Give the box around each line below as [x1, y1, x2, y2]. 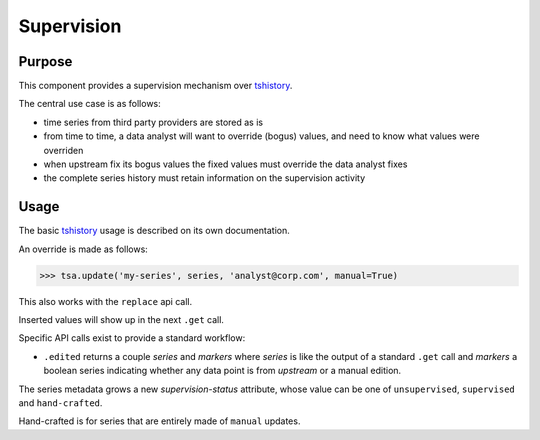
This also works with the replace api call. [18, 295, 193, 307]
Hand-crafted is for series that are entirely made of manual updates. [18, 415, 301, 427]
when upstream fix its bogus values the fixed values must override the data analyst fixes [43, 158, 408, 170]
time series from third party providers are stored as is [43, 116, 264, 128]
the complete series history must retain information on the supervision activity [43, 172, 365, 184]
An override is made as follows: [18, 243, 149, 255]
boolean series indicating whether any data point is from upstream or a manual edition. [43, 365, 402, 377]
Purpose [18, 53, 73, 70]
